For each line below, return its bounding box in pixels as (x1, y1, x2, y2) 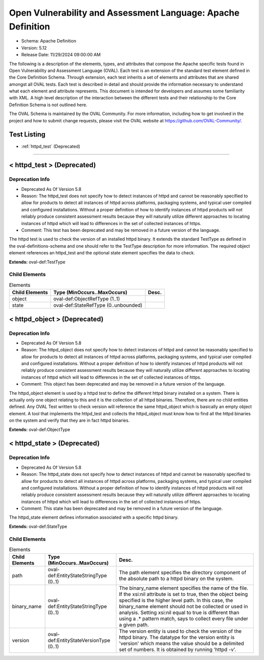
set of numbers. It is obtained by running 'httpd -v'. (119, 646, 237, 653)
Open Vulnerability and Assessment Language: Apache (9, 7, 240, 18)
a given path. (119, 621, 149, 628)
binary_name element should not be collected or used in (119, 603, 248, 610)
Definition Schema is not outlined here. (9, 102, 88, 108)
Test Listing (9, 130, 46, 139)
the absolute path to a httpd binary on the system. (119, 575, 234, 582)
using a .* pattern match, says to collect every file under (119, 615, 248, 622)
